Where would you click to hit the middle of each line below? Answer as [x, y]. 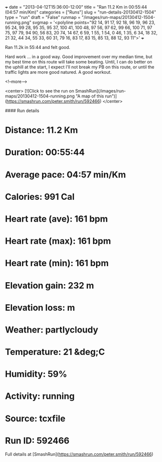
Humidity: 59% [36, 374]
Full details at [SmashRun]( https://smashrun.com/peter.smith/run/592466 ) [79, 454]
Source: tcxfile [35, 418]
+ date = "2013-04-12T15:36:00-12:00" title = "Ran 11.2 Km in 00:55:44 [76, 7]
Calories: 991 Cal [40, 197]
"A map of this [90, 96]
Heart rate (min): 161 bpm [57, 263]
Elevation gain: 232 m [50, 285]
